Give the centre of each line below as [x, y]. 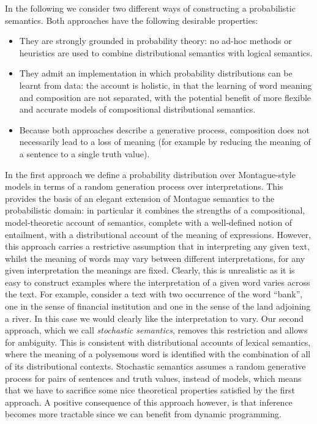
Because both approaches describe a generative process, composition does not [164, 129]
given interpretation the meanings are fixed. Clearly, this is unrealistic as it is [150, 270]
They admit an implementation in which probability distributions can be [156, 73]
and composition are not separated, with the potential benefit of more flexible [165, 97]
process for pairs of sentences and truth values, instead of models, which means [153, 378]
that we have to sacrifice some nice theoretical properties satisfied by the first [150, 390]
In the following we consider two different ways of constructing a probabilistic [150, 8]
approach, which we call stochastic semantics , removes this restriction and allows [156, 330]
